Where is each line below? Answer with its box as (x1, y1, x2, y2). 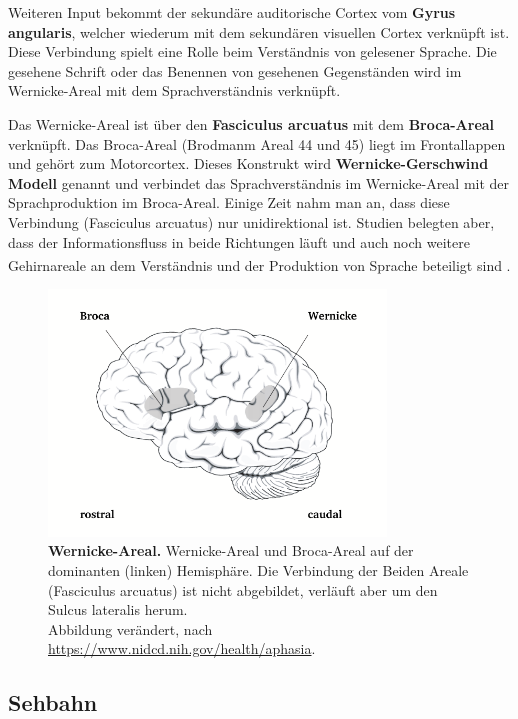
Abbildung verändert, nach (48, 618, 213, 639)
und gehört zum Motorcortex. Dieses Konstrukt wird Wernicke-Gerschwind (8, 153, 489, 174)
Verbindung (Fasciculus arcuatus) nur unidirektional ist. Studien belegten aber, (8, 211, 495, 232)
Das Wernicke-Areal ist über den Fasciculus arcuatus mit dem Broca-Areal (8, 113, 495, 134)
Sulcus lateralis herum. (48, 599, 188, 620)
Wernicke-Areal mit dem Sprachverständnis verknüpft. (8, 80, 341, 101)
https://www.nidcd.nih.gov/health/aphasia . (48, 638, 316, 659)
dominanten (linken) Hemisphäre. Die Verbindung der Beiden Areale (48, 560, 469, 580)
